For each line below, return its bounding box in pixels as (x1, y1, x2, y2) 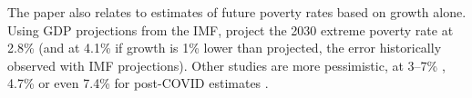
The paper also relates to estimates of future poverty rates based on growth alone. (7, 3, 467, 21)
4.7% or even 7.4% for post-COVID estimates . (7, 73, 269, 93)
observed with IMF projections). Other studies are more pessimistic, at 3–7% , (7, 55, 446, 74)
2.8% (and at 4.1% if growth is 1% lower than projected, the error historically (7, 38, 442, 57)
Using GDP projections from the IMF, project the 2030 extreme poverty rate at (7, 20, 454, 39)
